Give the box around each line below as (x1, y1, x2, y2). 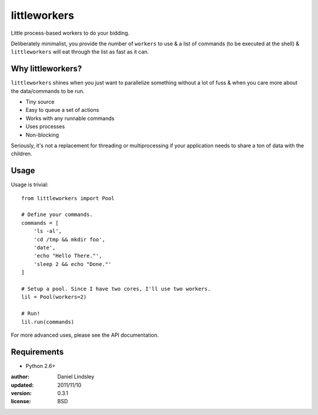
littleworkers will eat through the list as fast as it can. (11, 48, 150, 55)
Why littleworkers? (11, 64, 82, 74)
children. (11, 150, 32, 157)
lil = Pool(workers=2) (21, 294, 87, 300)
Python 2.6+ (25, 362, 56, 369)
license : (11, 398, 31, 405)
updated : (11, 381, 34, 389)
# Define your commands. (21, 211, 93, 218)
